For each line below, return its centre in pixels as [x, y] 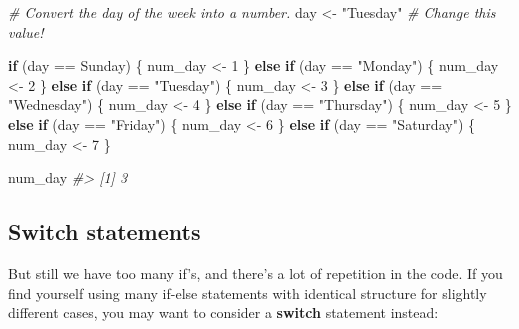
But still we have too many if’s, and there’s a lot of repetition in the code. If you [255, 272]
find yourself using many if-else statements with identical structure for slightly [247, 292]
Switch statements [104, 231]
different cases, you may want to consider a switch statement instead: [223, 312]
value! [26, 31]
